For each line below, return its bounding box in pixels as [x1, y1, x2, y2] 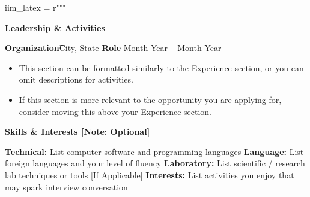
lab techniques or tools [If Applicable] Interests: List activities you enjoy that [5, 168, 294, 181]
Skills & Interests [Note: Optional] [5, 125, 150, 138]
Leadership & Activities [5, 21, 105, 34]
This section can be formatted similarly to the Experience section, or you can [19, 61, 304, 74]
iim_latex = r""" [5, 1, 66, 13]
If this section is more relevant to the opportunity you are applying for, [19, 93, 282, 105]
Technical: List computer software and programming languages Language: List [5, 145, 304, 157]
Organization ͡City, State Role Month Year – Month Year [5, 41, 222, 54]
